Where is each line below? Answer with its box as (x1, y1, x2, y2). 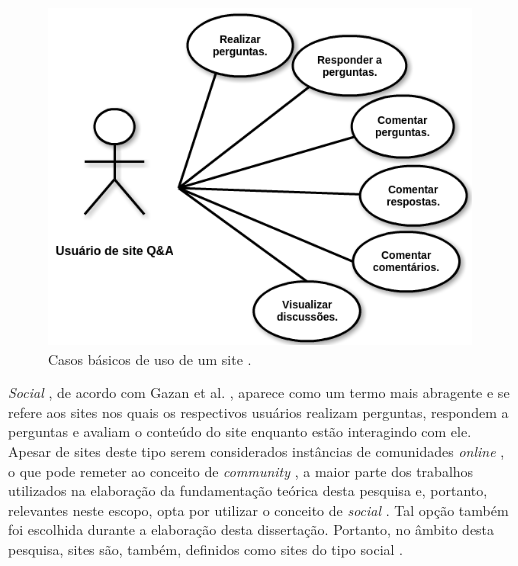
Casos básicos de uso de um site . (48, 348, 252, 369)
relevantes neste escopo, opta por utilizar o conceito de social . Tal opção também (8, 499, 509, 520)
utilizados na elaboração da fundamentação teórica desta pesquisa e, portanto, (8, 480, 488, 501)
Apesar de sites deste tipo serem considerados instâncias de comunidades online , (8, 441, 505, 462)
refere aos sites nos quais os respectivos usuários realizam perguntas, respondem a (8, 401, 509, 422)
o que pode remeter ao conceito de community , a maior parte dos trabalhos (8, 460, 474, 481)
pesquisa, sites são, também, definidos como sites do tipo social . (8, 539, 403, 559)
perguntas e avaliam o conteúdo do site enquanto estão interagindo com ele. (8, 421, 472, 442)
